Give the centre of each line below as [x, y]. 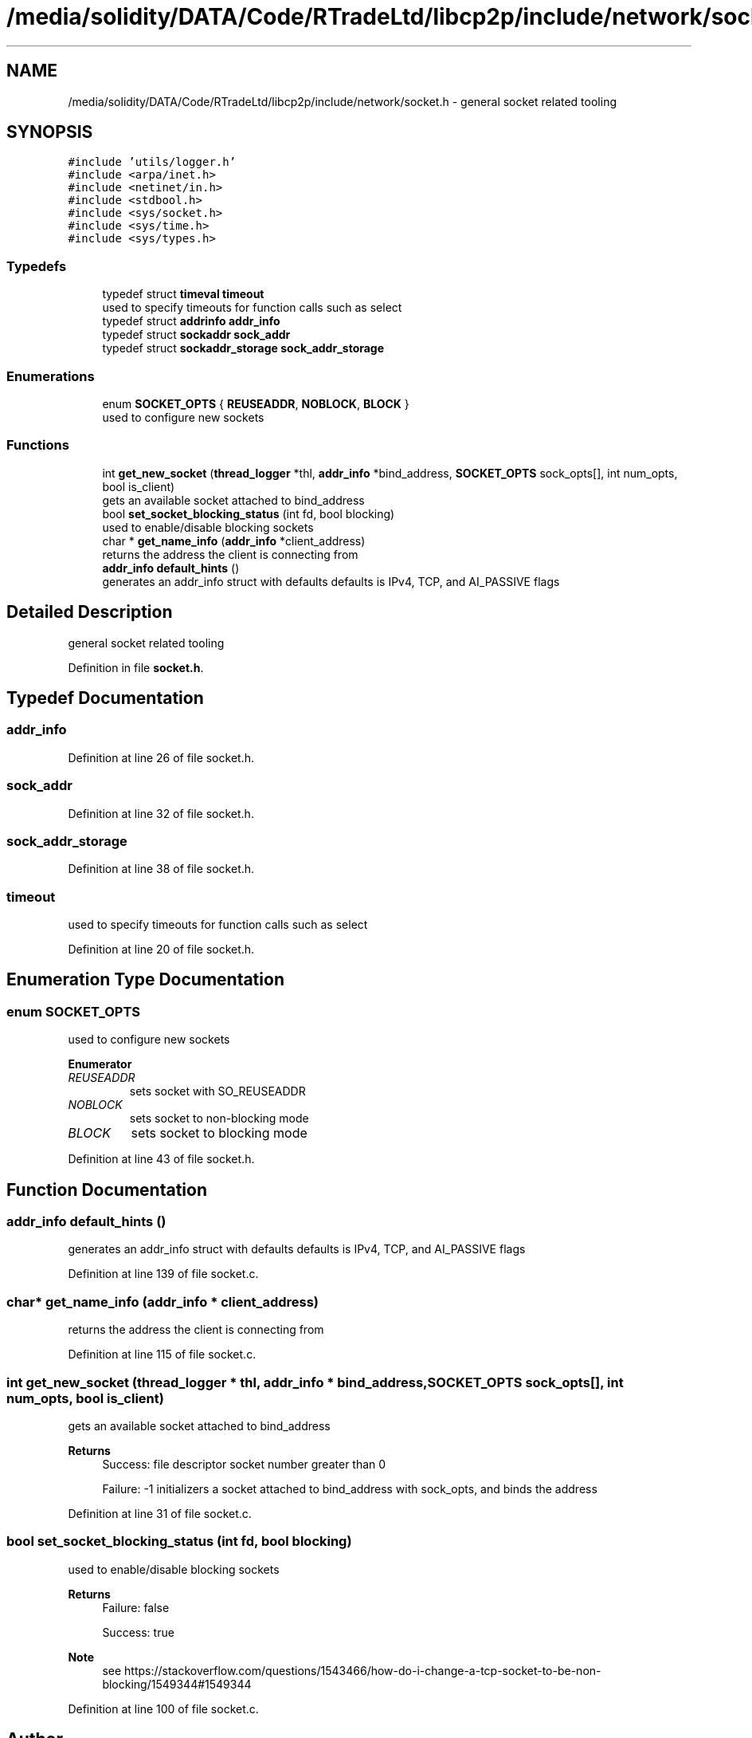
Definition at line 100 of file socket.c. [163, 1709]
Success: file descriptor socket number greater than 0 [244, 1464]
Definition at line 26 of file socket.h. [161, 757]
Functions [38, 445]
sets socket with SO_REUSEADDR [217, 1091]
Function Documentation [107, 1189]
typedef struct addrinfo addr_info [191, 321]
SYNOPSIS [50, 132]
